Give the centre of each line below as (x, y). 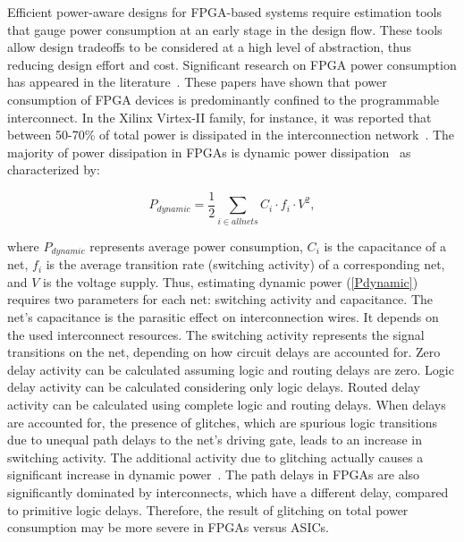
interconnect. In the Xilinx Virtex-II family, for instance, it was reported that (219, 117)
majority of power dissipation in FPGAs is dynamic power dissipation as (209, 152)
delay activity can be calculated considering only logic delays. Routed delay (214, 387)
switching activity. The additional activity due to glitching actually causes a (215, 457)
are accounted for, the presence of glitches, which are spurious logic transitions (222, 422)
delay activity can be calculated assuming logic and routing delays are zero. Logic (231, 369)
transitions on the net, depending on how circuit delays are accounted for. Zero (224, 352)
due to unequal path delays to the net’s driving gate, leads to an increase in (215, 440)
